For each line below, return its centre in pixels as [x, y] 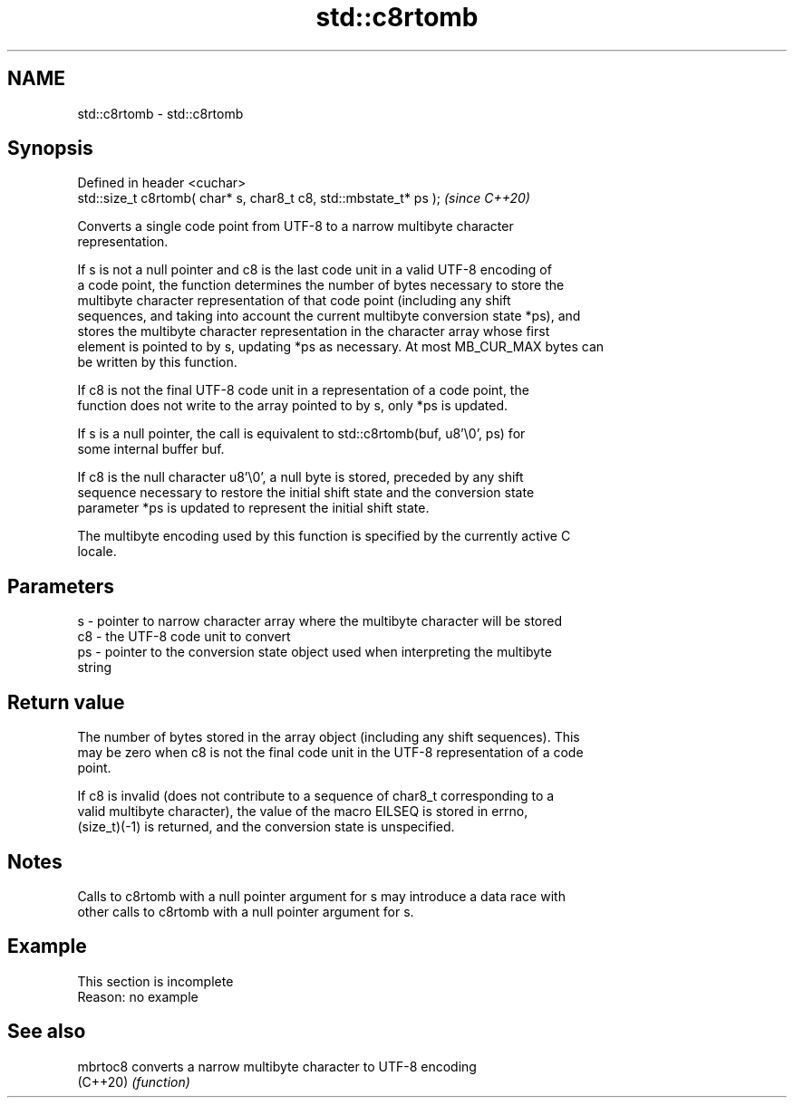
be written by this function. [157, 362]
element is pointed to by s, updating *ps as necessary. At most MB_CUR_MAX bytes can [341, 347]
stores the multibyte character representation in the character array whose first [314, 331]
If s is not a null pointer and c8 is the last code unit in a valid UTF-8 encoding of [315, 270]
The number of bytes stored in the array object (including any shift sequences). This [329, 737]
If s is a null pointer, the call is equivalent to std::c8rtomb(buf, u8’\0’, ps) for [301, 434]
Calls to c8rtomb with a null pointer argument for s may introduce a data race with [321, 896]
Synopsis [50, 149]
